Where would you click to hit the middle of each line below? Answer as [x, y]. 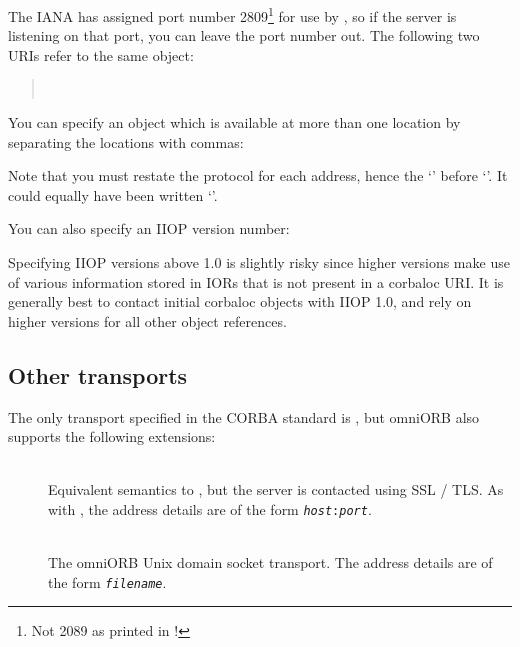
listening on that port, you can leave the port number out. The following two [244, 35]
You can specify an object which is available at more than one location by [234, 122]
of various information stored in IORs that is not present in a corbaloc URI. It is [256, 281]
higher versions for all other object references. [147, 320]
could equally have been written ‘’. [113, 194]
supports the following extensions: [112, 436]
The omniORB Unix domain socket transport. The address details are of [270, 562]
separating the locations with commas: [126, 141]
